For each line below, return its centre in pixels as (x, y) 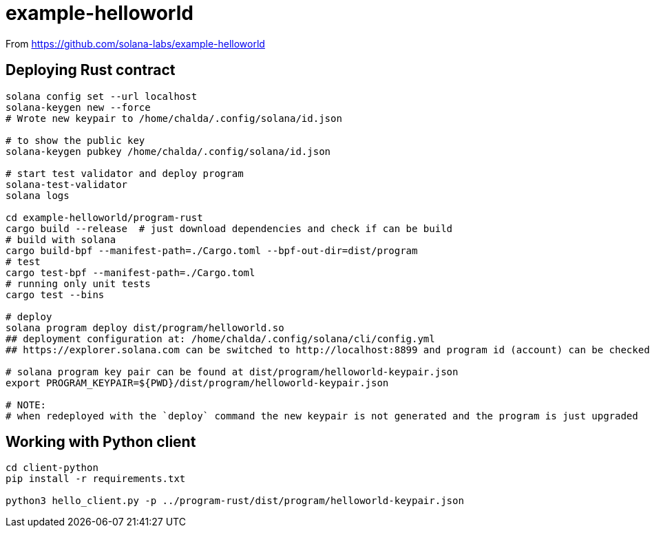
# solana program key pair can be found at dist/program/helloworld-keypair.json (232, 372)
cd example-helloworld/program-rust (104, 217)
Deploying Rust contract (91, 70)
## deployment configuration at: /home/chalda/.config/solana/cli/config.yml (220, 338)
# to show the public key (75, 140)
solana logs (38, 195)
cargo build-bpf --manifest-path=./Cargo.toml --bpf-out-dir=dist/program (212, 250)
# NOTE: (26, 405)
